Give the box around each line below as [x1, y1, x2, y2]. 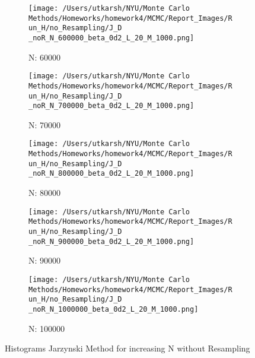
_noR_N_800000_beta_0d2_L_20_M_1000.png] [28, 169, 195, 178]
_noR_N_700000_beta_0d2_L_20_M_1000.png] [28, 102, 195, 110]
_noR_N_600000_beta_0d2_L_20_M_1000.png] [28, 33, 195, 42]
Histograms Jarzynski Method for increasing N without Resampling [5, 342, 250, 354]
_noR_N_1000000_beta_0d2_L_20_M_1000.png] [28, 305, 199, 313]
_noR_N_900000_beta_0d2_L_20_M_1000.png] [28, 237, 195, 246]
